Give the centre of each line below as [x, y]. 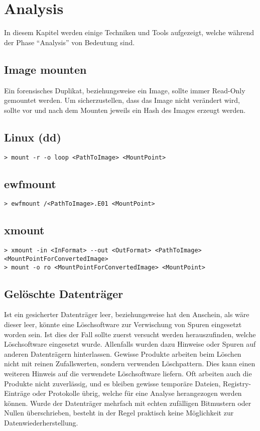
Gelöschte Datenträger [64, 293]
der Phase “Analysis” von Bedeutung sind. [70, 42]
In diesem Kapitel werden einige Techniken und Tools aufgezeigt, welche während [129, 32]
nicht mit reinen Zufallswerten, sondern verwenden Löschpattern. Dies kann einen [130, 364]
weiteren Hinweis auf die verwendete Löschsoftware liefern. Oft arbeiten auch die [128, 373]
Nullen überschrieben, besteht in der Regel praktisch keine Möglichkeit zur [119, 413]
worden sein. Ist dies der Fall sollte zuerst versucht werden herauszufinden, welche [130, 334]
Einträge [17, 393]
